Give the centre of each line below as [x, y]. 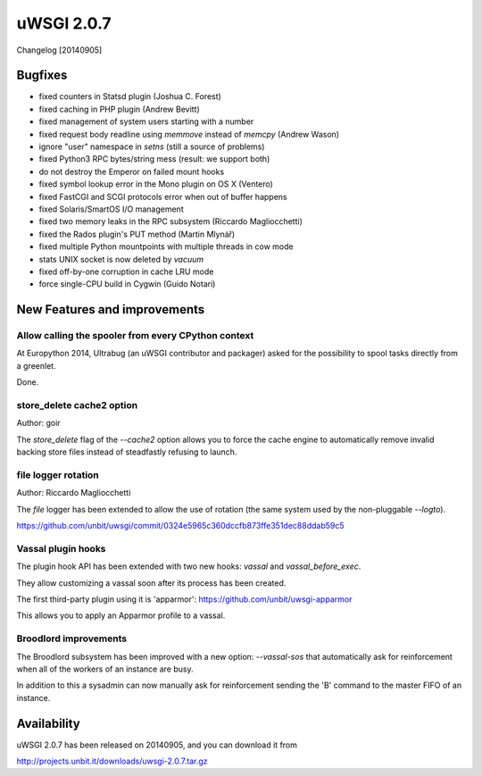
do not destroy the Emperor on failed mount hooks [132, 171]
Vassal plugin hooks [61, 548]
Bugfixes [42, 75]
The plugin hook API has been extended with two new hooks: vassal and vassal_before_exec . [189, 566]
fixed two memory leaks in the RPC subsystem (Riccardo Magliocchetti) [171, 221]
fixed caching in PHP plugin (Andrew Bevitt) [119, 109]
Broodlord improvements [72, 638]
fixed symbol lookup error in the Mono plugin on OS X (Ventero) [156, 184]
